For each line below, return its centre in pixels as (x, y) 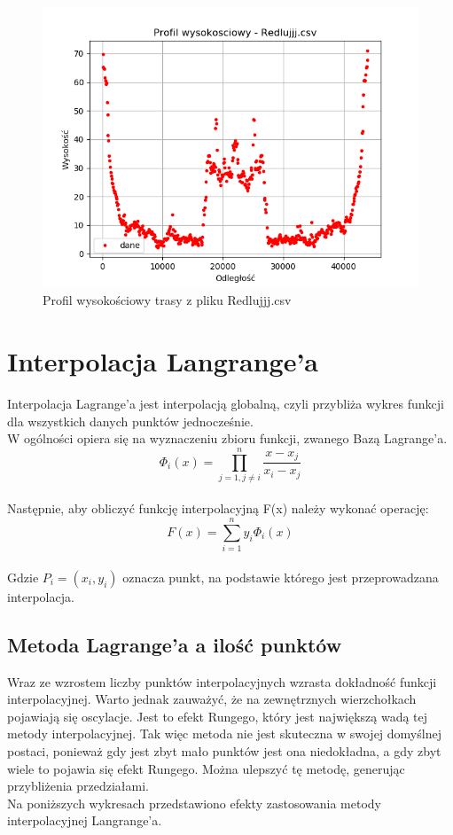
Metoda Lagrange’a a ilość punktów (175, 644)
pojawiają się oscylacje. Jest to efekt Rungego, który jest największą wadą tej (218, 716)
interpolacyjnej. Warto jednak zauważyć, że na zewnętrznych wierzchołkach (212, 699)
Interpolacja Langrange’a (163, 361)
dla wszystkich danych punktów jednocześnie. (130, 421)
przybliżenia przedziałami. (78, 786)
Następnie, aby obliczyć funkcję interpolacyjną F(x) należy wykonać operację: (218, 508)
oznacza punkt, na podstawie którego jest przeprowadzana (281, 577)
